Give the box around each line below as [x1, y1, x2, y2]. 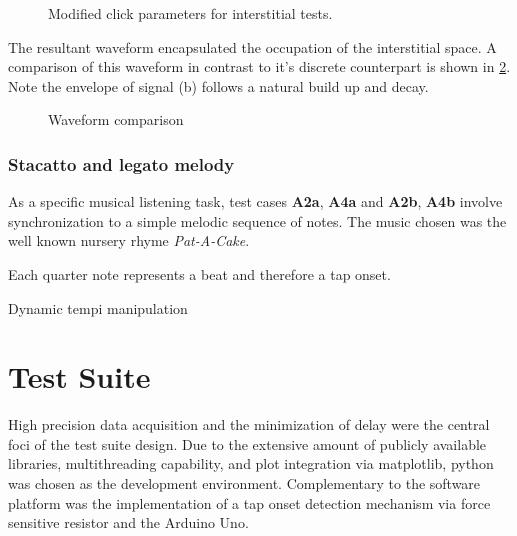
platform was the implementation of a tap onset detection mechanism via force [8, 492, 491, 513]
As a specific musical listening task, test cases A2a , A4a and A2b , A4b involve [8, 191, 503, 212]
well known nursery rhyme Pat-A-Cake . [8, 230, 250, 251]
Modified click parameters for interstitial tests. [48, 3, 333, 23]
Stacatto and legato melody [8, 151, 235, 176]
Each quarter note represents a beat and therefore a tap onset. [8, 263, 391, 284]
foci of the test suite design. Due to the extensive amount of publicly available [8, 433, 487, 454]
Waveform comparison [48, 109, 184, 130]
